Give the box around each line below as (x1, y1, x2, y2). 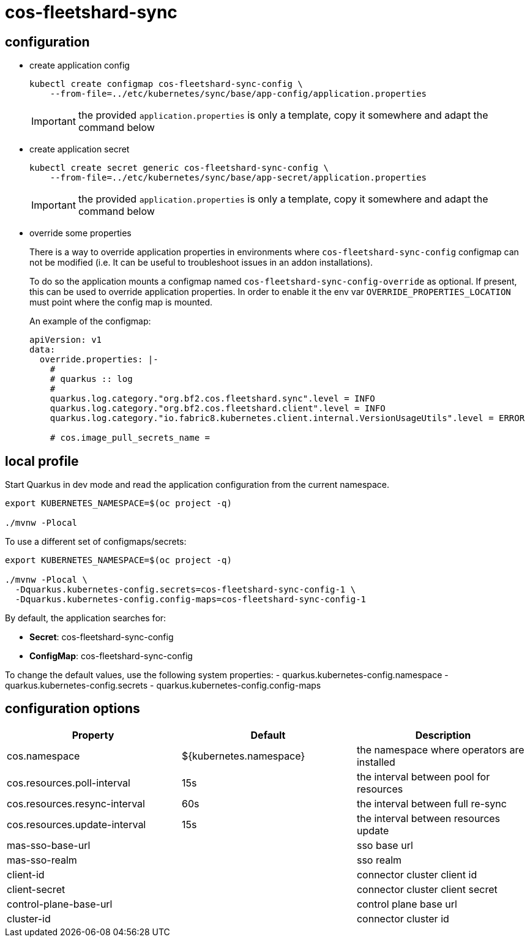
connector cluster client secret (356, 883, 498, 895)
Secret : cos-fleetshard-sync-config (29, 632, 174, 643)
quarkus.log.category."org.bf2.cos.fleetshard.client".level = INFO (50, 403, 386, 414)
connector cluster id (356, 912, 449, 925)
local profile (5, 453, 79, 469)
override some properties (29, 228, 132, 239)
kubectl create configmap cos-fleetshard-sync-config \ (29, 79, 303, 89)
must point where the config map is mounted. (29, 297, 213, 308)
